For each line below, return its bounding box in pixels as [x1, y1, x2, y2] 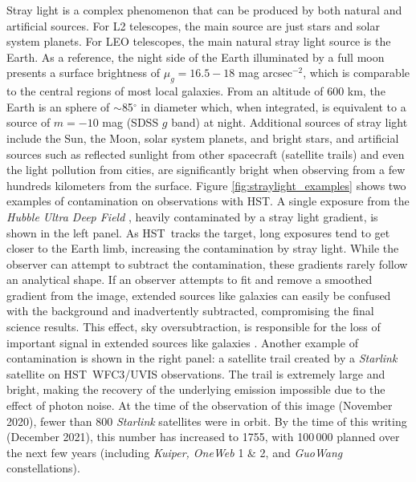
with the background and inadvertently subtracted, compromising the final [6, 302, 374, 319]
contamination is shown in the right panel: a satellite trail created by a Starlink [6, 350, 398, 367]
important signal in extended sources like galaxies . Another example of [6, 334, 358, 350]
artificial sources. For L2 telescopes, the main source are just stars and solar [6, 17, 380, 34]
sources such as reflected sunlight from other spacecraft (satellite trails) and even [6, 145, 405, 162]
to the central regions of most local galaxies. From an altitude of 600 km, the [6, 83, 385, 99]
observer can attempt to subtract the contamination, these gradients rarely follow [6, 255, 408, 272]
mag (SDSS [102, 114, 159, 131]
